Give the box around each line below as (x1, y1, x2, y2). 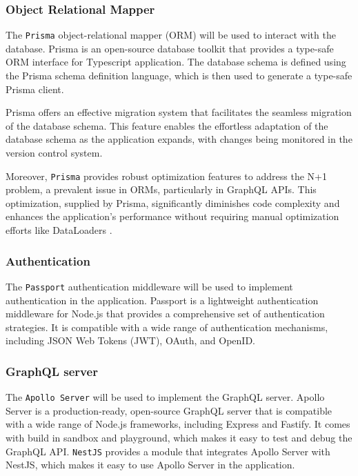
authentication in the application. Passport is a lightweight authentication (6, 292, 319, 307)
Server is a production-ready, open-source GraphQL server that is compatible (6, 403, 332, 417)
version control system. (6, 146, 103, 160)
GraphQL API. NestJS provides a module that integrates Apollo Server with (6, 444, 330, 458)
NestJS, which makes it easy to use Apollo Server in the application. (6, 457, 295, 472)
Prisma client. (6, 81, 64, 96)
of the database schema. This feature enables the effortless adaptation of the (6, 118, 328, 132)
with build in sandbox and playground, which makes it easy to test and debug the (6, 430, 352, 444)
